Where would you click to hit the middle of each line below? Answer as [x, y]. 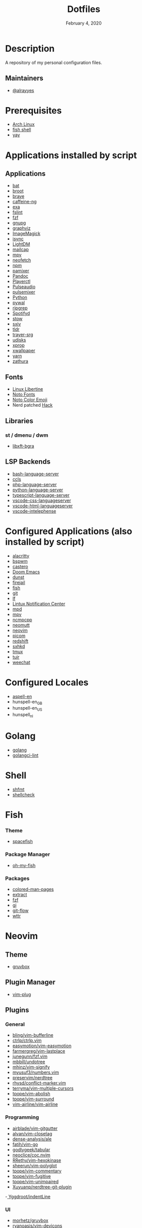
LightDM [21, 244]
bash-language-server [35, 474]
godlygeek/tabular [31, 1149]
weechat [21, 662]
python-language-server [38, 490]
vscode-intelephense [34, 511]
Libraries [19, 421]
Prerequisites [34, 110]
